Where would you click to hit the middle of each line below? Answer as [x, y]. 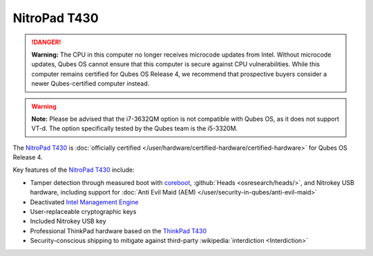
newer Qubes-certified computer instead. [90, 83]
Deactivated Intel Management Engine [84, 202]
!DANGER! [46, 42]
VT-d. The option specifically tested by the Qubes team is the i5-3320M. [135, 128]
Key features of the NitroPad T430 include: [74, 170]
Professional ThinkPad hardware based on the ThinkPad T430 [118, 230]
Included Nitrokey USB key [68, 221]
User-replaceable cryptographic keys [83, 212]
